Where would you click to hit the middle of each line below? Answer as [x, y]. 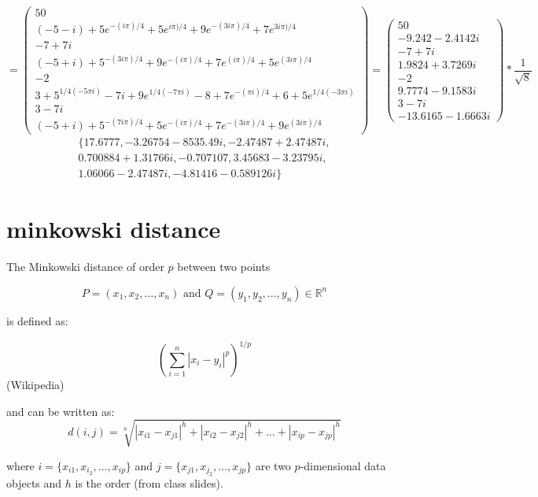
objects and [34, 483]
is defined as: [37, 320]
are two [273, 465]
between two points [224, 267]
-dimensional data [343, 465]
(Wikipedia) [35, 385]
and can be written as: [61, 411]
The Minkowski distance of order [85, 267]
